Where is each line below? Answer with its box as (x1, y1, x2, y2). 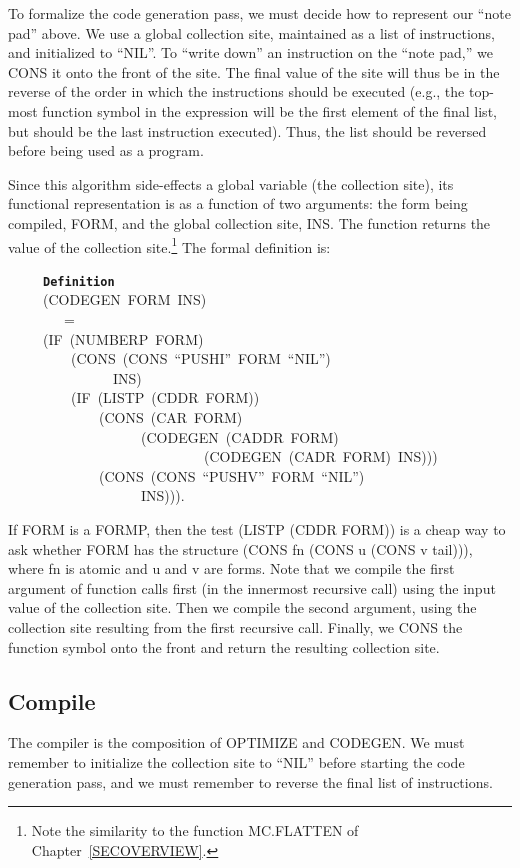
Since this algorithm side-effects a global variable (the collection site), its (8, 173, 454, 194)
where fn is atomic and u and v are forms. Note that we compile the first (8, 558, 455, 579)
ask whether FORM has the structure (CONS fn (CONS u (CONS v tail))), (8, 538, 473, 559)
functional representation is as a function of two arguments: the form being (8, 193, 468, 214)
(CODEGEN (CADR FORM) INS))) (203, 446, 438, 467)
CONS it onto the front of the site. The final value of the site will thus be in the (8, 61, 500, 82)
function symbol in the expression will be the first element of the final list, (42, 100, 497, 121)
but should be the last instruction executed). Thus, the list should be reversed (8, 120, 487, 141)
